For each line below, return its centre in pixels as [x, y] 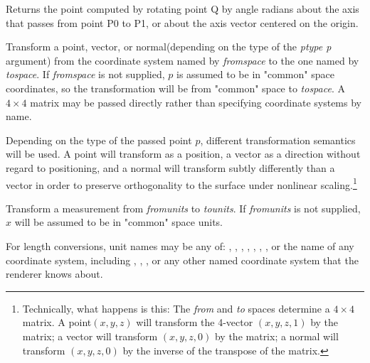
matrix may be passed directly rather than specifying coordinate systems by [196, 102]
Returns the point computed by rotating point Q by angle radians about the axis [183, 9]
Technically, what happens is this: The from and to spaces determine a [176, 308]
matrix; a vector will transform [90, 336]
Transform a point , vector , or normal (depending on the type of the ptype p [169, 47]
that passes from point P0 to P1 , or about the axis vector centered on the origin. [182, 22]
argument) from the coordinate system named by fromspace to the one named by [183, 60]
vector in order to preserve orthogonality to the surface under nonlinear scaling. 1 [181, 183]
